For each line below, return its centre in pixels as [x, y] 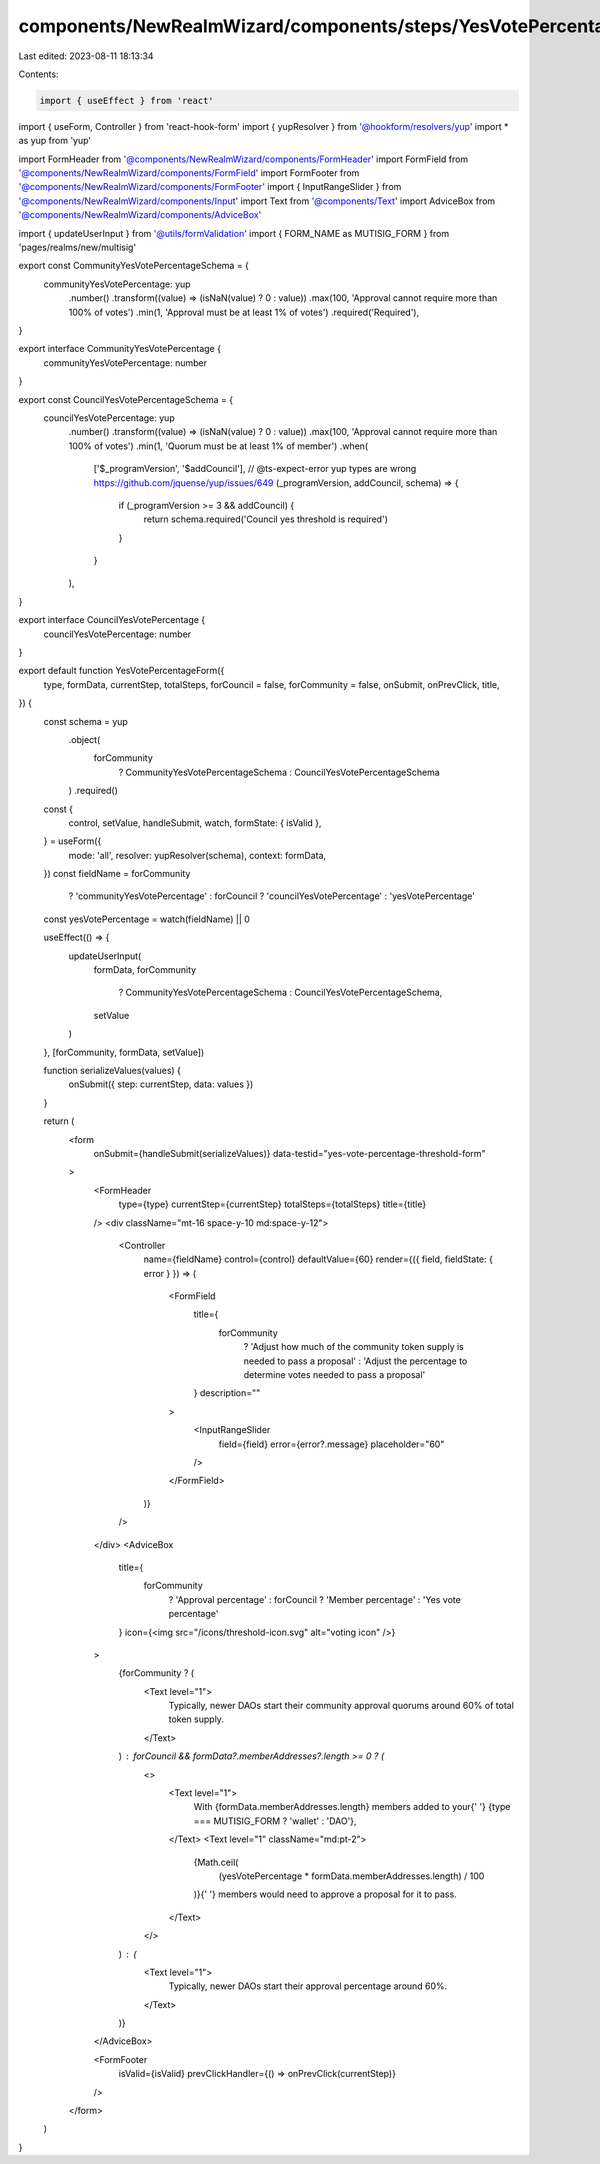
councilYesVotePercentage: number [117, 634]
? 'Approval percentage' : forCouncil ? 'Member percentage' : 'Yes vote [315, 1599]
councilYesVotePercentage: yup [109, 417]
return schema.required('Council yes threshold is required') [266, 519]
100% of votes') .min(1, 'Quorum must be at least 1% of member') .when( [218, 446]
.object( [84, 739]
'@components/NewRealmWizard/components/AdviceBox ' [140, 215]
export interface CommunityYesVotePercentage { [120, 349]
